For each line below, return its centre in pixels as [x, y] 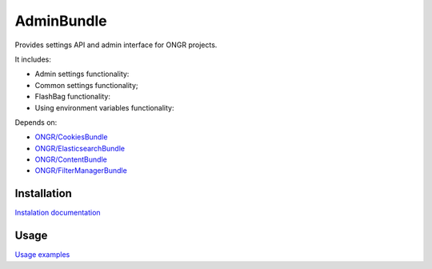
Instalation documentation [58, 213]
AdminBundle [61, 21]
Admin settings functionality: [82, 74]
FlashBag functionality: [73, 97]
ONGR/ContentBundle [71, 159]
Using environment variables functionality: [104, 107]
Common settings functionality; [86, 85]
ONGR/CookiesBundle [71, 137]
